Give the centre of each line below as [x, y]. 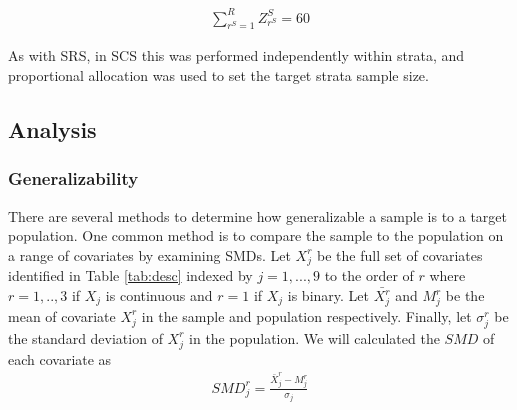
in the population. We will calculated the [314, 337]
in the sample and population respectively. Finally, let [306, 315]
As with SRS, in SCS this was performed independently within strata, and [236, 55]
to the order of [369, 275]
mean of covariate [62, 315]
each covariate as [60, 358]
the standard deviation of [85, 337]
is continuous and [159, 295]
